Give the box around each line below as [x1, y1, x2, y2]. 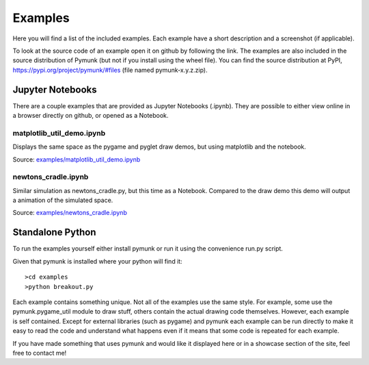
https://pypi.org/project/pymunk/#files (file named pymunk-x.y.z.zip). [12, 66, 208, 74]
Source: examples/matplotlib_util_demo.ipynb [12, 155, 141, 164]
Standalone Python [12, 227, 96, 238]
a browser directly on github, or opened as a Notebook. [12, 112, 169, 120]
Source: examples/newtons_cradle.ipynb [12, 209, 128, 217]
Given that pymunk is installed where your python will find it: [12, 257, 182, 265]
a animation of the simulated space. [12, 196, 113, 205]
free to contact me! [12, 349, 67, 357]
